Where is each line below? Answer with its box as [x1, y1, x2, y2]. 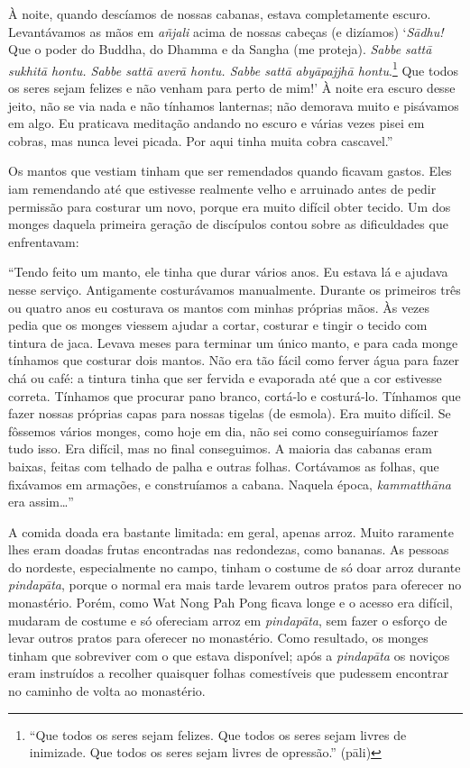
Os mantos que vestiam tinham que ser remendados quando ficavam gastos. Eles [8, 161, 452, 180]
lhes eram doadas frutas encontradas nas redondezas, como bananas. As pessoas [8, 540, 449, 559]
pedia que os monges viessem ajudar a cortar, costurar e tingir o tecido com [8, 315, 428, 334]
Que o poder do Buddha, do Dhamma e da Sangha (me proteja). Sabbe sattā [8, 40, 432, 59]
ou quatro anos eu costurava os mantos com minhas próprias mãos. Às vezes [8, 297, 430, 316]
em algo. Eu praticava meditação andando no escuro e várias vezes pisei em [8, 114, 425, 133]
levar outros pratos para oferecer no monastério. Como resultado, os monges [8, 628, 429, 647]
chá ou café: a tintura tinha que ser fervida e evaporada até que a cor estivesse [8, 368, 442, 387]
